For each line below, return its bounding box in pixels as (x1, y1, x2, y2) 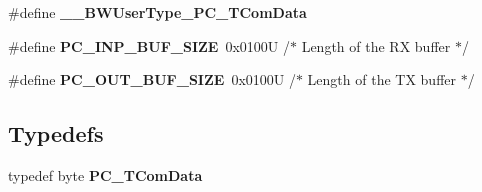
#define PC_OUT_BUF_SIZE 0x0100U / (8, 69, 296, 90)
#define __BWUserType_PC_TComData (8, 2, 307, 22)
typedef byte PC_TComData (8, 164, 203, 185)
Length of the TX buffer (307, 69, 457, 90)
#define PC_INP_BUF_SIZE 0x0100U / (8, 35, 290, 56)
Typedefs (8, 118, 104, 149)
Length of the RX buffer (301, 35, 451, 56)
